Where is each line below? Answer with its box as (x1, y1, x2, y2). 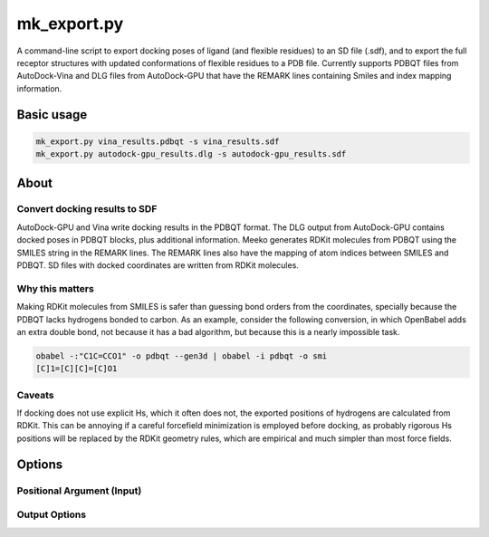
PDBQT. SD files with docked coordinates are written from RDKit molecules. (16, 260, 299, 271)
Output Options (16, 508, 86, 521)
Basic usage (16, 107, 88, 122)
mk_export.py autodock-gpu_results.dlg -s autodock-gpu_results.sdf (35, 149, 347, 159)
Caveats (16, 388, 54, 401)
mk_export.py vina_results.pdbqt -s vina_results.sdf (35, 136, 280, 147)
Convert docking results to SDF (16, 203, 158, 216)
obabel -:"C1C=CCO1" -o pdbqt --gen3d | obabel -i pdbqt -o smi (35, 350, 328, 361)
